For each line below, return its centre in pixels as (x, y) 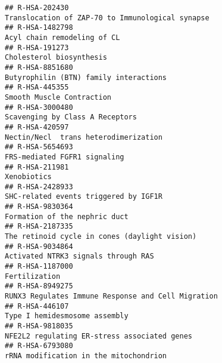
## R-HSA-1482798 (39, 28)
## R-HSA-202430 (37, 8)
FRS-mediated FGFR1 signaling (65, 157)
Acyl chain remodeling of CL (62, 37)
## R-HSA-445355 (37, 87)
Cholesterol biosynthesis (56, 58)
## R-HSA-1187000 (39, 267)
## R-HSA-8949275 (39, 286)
